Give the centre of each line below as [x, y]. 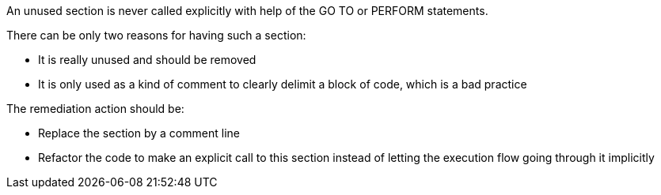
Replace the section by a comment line [139, 133]
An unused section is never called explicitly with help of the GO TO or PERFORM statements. [247, 11]
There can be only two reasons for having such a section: [156, 35]
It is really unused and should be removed [147, 60]
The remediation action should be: [95, 109]
